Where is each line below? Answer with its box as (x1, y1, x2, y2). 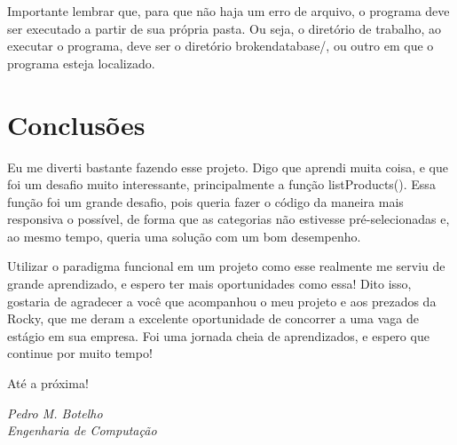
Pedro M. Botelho (7, 403, 103, 422)
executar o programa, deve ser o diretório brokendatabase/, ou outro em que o (7, 36, 434, 55)
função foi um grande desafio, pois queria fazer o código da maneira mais (7, 192, 404, 211)
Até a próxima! (7, 374, 89, 393)
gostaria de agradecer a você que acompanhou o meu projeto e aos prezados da (7, 291, 437, 310)
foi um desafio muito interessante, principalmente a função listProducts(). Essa (7, 175, 436, 194)
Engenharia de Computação (7, 421, 157, 440)
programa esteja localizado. (7, 53, 155, 72)
